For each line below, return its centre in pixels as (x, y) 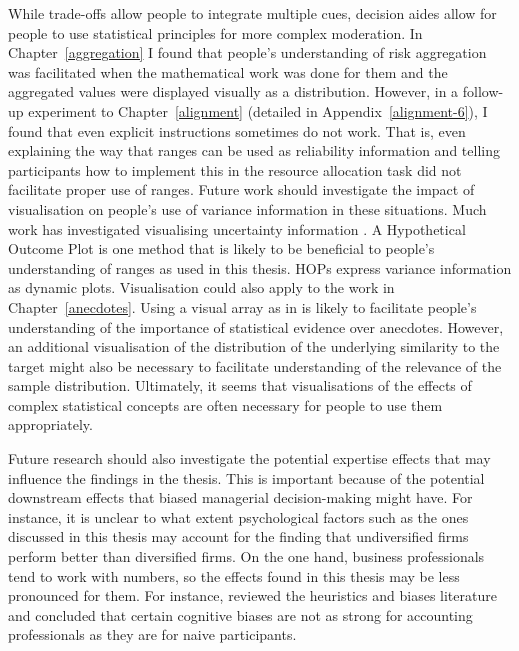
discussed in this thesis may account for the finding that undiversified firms (238, 536)
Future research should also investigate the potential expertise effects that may (249, 458)
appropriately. (50, 424)
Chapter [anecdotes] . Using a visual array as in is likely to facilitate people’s (242, 306)
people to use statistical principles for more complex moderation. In (215, 32)
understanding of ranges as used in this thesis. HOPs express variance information (260, 267)
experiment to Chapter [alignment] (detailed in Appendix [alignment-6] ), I (258, 110)
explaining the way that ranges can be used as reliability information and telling (254, 150)
